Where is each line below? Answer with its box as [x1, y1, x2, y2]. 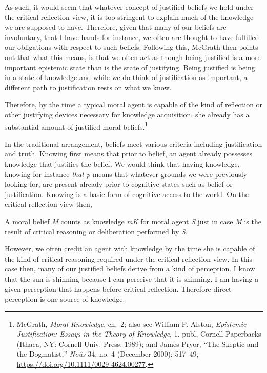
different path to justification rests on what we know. [5, 82, 172, 92]
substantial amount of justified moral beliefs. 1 [5, 120, 148, 132]
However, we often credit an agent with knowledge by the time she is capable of [5, 243, 255, 254]
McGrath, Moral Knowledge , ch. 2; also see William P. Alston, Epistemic [16, 318, 247, 329]
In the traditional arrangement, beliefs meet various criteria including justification [5, 138, 262, 149]
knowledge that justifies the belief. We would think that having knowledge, [5, 158, 240, 169]
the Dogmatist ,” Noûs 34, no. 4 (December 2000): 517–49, [16, 348, 199, 359]
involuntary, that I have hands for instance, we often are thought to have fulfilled [5, 31, 259, 42]
